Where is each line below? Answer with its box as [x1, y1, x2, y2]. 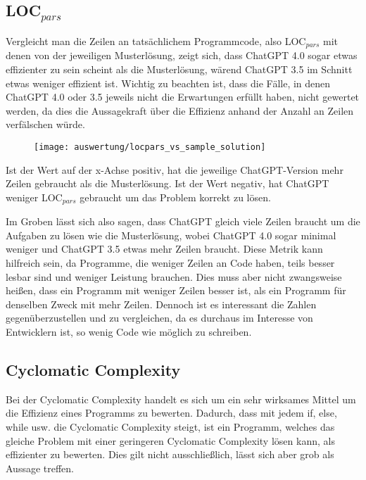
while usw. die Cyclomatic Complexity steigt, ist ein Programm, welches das [6, 419, 335, 434]
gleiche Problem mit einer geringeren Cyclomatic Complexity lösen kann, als [6, 433, 335, 448]
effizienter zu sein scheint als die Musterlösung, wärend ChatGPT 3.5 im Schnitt [6, 62, 353, 77]
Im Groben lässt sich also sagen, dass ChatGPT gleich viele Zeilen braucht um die [6, 214, 360, 229]
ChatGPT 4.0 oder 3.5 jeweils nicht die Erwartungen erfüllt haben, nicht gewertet [6, 89, 360, 104]
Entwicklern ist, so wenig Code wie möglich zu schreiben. [6, 324, 252, 339]
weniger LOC [6, 189, 63, 204]
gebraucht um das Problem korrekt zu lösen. [80, 189, 271, 204]
